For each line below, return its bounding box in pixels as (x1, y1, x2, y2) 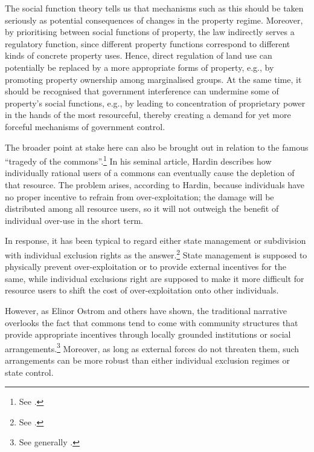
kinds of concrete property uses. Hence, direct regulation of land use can (5, 49, 272, 62)
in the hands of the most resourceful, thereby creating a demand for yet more (5, 108, 291, 121)
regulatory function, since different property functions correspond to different (5, 37, 290, 50)
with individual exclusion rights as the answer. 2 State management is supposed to (5, 246, 307, 261)
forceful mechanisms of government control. (5, 120, 165, 133)
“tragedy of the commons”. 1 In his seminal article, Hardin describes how (5, 153, 272, 167)
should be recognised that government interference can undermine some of (5, 85, 279, 97)
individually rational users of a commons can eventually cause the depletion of (5, 166, 295, 179)
